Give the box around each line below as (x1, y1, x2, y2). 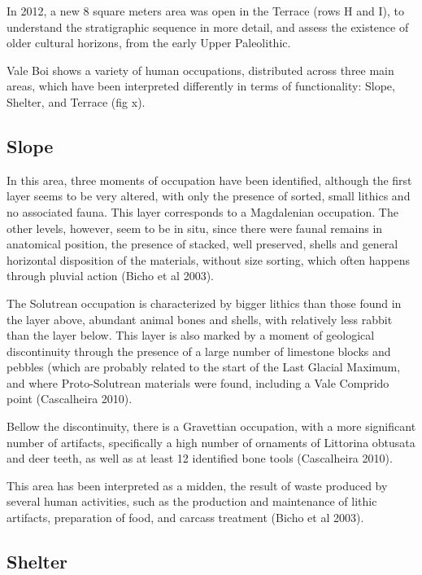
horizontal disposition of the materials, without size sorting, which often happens (7, 251, 411, 268)
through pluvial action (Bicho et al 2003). (7, 267, 214, 284)
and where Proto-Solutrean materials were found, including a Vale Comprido (7, 374, 389, 391)
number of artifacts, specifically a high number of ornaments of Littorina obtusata (7, 433, 415, 450)
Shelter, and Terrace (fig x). (7, 93, 146, 110)
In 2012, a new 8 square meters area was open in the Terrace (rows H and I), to (7, 2, 404, 19)
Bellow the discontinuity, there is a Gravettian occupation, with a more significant (7, 418, 416, 435)
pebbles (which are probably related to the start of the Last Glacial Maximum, (7, 358, 401, 375)
